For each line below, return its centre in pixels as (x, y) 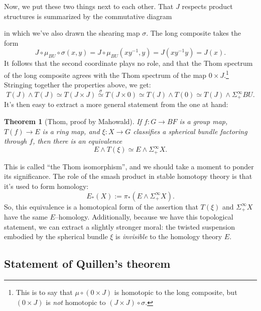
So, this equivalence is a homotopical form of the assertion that (101, 206)
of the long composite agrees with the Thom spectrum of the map (105, 75)
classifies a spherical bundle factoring (190, 131)
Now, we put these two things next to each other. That (89, 6)
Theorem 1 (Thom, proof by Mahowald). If (73, 121)
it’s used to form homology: (46, 186)
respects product (207, 6)
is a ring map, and (71, 131)
